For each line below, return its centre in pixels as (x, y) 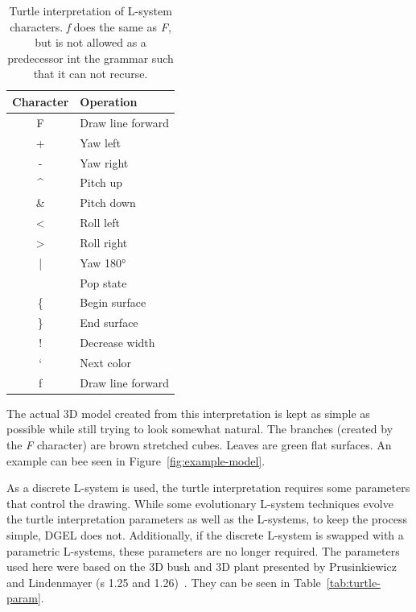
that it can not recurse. (91, 74)
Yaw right (104, 162)
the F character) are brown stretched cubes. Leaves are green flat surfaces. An (199, 445)
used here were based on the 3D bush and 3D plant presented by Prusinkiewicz (202, 567)
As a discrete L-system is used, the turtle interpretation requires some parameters (208, 488)
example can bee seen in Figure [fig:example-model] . (136, 460)
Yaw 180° (103, 262)
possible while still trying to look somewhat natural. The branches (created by (200, 429)
